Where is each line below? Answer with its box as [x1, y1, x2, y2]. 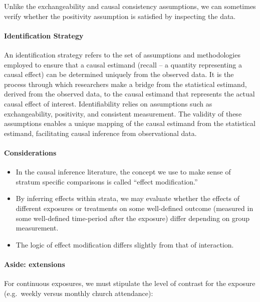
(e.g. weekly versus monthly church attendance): [4, 287, 153, 298]
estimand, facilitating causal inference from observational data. [4, 127, 197, 138]
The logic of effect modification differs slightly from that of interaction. [16, 239, 234, 249]
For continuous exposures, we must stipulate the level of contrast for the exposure [4, 278, 255, 288]
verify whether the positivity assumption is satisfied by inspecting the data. [4, 10, 236, 21]
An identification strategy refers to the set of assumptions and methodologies [4, 49, 240, 59]
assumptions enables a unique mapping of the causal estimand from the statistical [4, 118, 255, 128]
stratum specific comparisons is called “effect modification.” [16, 176, 198, 186]
